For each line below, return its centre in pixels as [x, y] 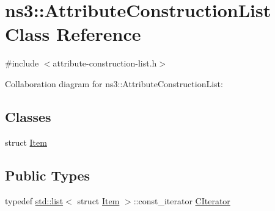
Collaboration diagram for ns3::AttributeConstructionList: [114, 83]
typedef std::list [34, 200]
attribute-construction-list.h [105, 63]
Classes [28, 116]
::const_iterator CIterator [182, 200]
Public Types [48, 175]
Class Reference [73, 34]
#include [22, 63]
